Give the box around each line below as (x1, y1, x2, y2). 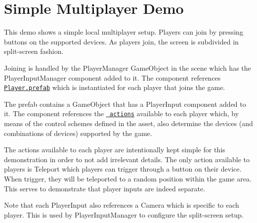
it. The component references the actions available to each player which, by (4, 108, 239, 119)
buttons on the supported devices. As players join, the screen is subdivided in (4, 36, 239, 46)
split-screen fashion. (4, 46, 64, 56)
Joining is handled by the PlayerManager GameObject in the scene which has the (4, 62, 251, 73)
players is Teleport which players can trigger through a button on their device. (4, 164, 242, 174)
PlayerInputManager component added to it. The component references (4, 72, 221, 83)
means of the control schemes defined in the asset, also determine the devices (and (4, 118, 253, 128)
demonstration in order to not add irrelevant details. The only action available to (4, 154, 250, 164)
